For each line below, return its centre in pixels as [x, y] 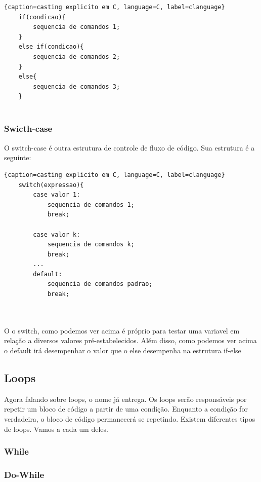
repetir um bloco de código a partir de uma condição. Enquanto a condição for [126, 409]
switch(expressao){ [51, 185]
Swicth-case [28, 128]
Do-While [24, 474]
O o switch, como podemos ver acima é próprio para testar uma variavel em [122, 330]
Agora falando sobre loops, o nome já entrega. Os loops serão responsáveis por [125, 399]
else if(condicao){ [51, 47]
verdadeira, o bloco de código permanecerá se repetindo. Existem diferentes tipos [130, 419]
